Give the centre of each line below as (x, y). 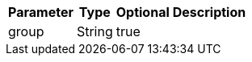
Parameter (41, 12)
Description (209, 12)
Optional (143, 12)
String (94, 31)
